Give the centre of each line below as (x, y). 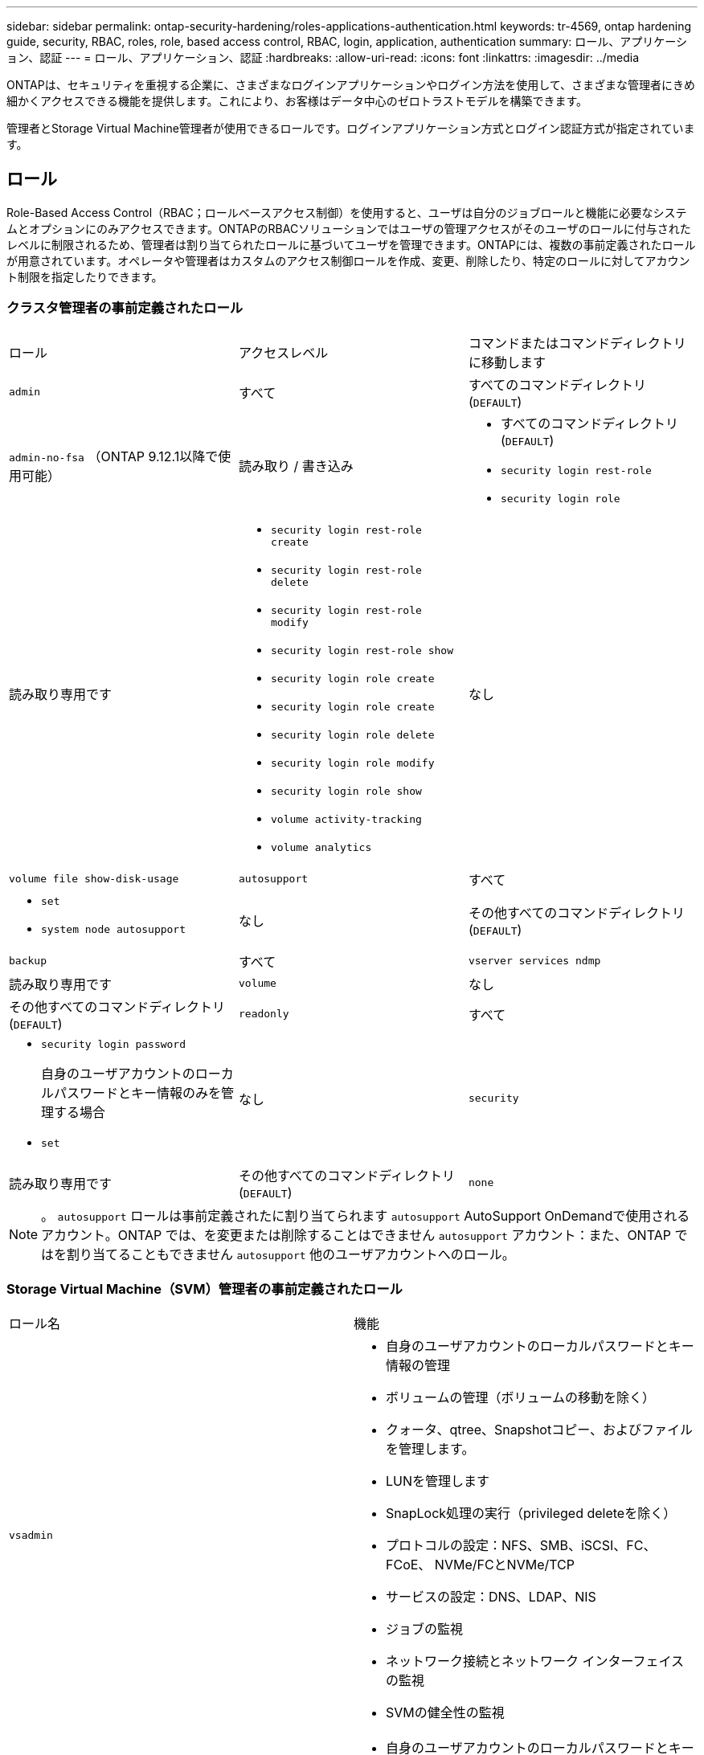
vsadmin (31, 1535)
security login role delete (352, 734)
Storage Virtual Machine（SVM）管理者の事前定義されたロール (205, 1289)
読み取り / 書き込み (296, 466)
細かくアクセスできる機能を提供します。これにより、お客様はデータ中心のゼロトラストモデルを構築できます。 (297, 101)
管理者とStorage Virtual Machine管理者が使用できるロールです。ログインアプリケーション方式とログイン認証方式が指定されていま (351, 128)
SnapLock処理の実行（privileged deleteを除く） (531, 1514)
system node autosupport (114, 929)
